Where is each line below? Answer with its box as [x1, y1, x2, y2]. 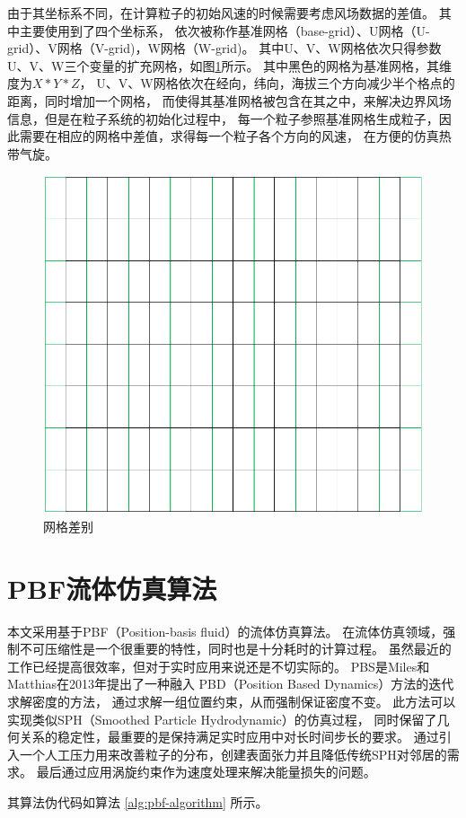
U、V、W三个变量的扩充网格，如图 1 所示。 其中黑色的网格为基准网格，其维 [7, 56, 453, 75]
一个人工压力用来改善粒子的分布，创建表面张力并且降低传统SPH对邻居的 [19, 744, 447, 763]
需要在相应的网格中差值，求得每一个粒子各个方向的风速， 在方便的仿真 [19, 127, 439, 145]
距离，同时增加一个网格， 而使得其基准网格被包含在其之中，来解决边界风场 [7, 91, 452, 110]
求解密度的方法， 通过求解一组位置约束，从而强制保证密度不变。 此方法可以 [7, 691, 456, 710]
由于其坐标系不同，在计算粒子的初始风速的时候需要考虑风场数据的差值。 [7, 4, 435, 22]
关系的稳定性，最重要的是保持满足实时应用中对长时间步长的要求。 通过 [19, 727, 439, 746]
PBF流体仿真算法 [7, 569, 217, 606]
